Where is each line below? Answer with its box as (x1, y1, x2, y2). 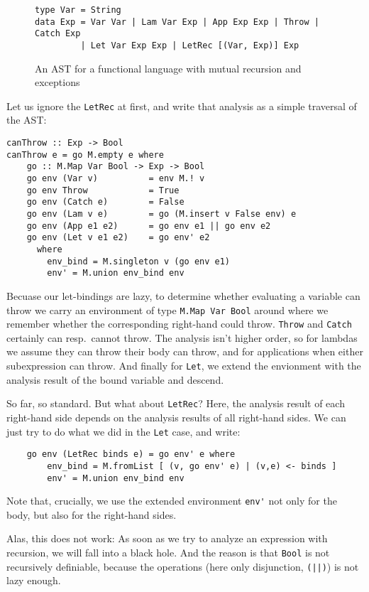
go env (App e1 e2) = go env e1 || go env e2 (26, 220, 271, 231)
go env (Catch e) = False (26, 197, 184, 208)
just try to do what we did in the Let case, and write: (6, 424, 241, 438)
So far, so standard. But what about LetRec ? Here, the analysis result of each (6, 396, 345, 411)
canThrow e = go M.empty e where (6, 149, 164, 160)
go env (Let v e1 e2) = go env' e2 (26, 232, 210, 243)
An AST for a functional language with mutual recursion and (35, 60, 302, 75)
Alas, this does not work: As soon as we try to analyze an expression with (6, 531, 328, 546)
